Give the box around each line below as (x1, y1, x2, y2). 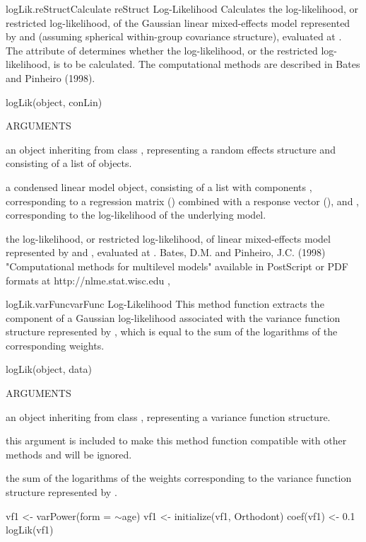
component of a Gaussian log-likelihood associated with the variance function (6, 310, 341, 325)
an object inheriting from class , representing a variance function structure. (6, 409, 331, 424)
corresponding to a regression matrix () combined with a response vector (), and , (6, 193, 359, 208)
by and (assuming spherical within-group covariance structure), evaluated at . (6, 29, 342, 44)
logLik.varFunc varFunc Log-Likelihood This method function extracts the (6, 296, 324, 311)
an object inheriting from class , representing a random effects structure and (6, 142, 336, 156)
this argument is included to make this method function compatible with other (6, 433, 347, 448)
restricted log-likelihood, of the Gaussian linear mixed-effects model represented (6, 15, 350, 30)
